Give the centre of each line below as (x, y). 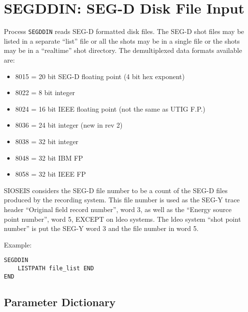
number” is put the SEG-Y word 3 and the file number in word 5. (101, 228)
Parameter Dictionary (60, 302)
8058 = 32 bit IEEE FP (51, 174)
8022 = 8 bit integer (45, 92)
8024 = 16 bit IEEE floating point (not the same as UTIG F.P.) (110, 108)
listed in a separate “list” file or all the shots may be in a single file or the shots (122, 41)
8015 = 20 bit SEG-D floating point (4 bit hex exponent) (100, 76)
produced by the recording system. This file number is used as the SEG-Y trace (122, 200)
